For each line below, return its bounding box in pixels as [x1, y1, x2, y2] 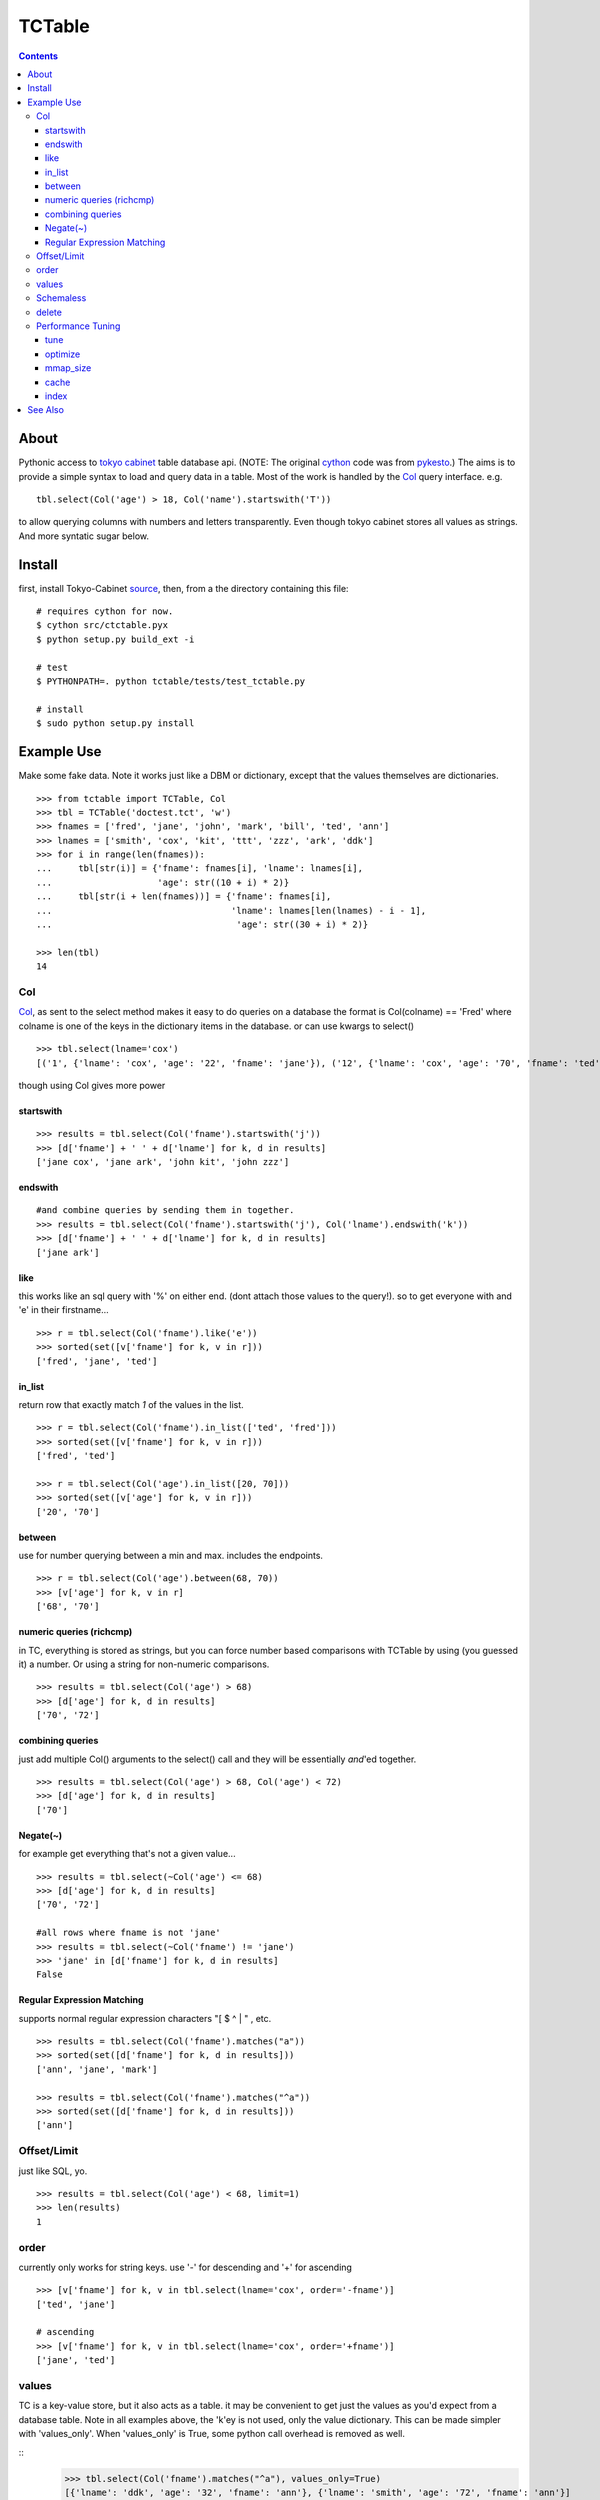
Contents [18, 50, 59, 62]
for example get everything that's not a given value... [18, 1848, 236, 1860]
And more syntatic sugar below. [18, 530, 150, 542]
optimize [45, 348, 81, 360]
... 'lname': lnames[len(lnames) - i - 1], [36, 905, 427, 916]
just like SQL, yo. [18, 2165, 88, 2177]
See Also [27, 404, 65, 416]
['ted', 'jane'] [36, 2298, 116, 2310]
